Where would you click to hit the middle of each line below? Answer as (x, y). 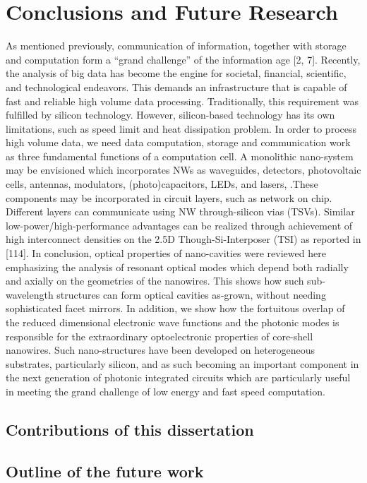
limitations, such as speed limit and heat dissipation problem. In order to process (181, 128)
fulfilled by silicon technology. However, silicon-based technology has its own (170, 115)
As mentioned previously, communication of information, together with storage (176, 46)
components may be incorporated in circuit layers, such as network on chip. (169, 197)
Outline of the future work (105, 471)
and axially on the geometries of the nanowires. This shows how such (155, 281)
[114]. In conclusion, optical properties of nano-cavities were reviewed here (166, 253)
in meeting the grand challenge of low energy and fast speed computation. (166, 391)
